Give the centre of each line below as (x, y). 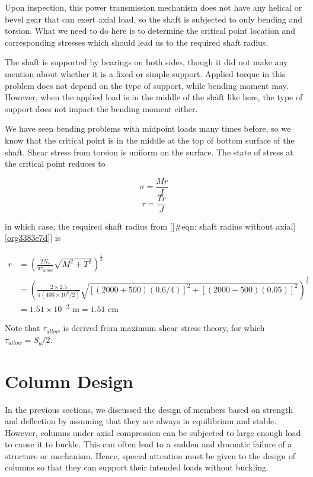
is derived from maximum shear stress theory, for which (164, 328)
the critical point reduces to (55, 163)
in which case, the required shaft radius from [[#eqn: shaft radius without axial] (150, 226)
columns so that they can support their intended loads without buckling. (137, 467)
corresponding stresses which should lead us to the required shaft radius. (137, 42)
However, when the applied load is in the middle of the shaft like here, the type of (154, 97)
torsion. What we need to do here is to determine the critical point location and (150, 31)
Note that (23, 328)
